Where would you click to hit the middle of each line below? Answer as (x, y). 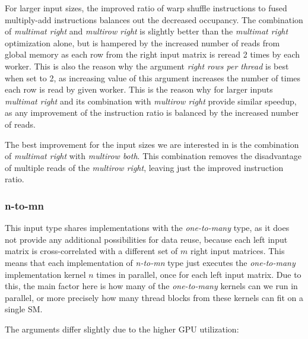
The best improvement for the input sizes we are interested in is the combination (152, 144)
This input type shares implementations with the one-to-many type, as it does (147, 228)
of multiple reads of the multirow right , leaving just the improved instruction (144, 167)
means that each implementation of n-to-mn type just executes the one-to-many (150, 262)
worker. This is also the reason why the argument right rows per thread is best (147, 66)
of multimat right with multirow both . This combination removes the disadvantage (153, 156)
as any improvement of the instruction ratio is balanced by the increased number (152, 113)
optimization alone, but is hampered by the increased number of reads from (142, 42)
